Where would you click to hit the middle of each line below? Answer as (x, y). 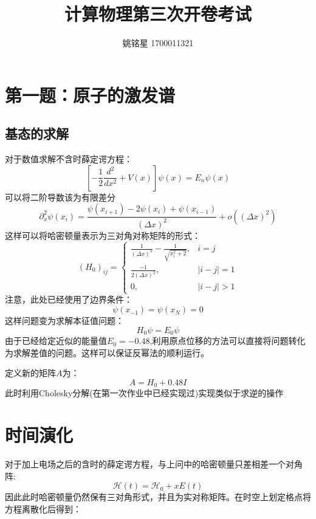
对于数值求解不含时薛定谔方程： (69, 159)
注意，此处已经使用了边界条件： (69, 299)
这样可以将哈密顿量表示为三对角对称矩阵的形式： (103, 235)
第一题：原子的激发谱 (90, 95)
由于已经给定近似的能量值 (56, 341)
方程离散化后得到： (43, 508)
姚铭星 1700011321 (158, 43)
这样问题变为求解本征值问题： (64, 321)
